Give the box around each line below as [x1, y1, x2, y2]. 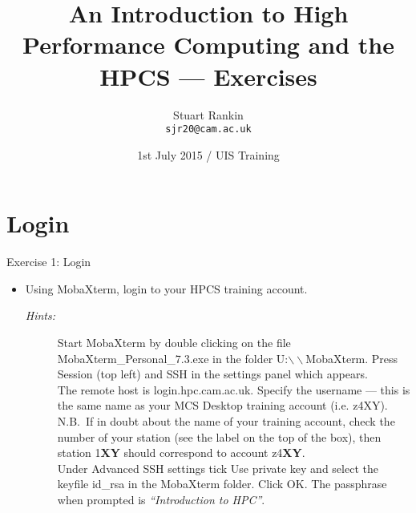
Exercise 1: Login [6, 253, 91, 270]
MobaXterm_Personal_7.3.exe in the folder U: [57, 349, 289, 366]
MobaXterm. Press [305, 349, 398, 366]
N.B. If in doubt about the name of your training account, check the [57, 413, 395, 430]
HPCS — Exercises [99, 59, 317, 92]
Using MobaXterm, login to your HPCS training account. [25, 280, 308, 297]
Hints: [25, 307, 56, 324]
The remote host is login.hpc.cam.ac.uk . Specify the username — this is [57, 381, 410, 398]
